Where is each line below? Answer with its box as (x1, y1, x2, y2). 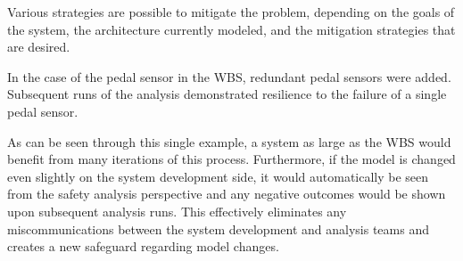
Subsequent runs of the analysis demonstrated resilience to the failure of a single (7, 85, 447, 103)
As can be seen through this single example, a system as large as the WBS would (7, 132, 451, 151)
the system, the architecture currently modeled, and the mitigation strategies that (7, 20, 456, 38)
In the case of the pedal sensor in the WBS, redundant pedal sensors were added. (7, 67, 451, 86)
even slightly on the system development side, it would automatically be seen (7, 167, 429, 185)
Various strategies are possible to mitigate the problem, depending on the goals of (7, 3, 455, 20)
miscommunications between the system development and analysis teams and (7, 219, 429, 238)
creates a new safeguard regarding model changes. (7, 237, 279, 256)
